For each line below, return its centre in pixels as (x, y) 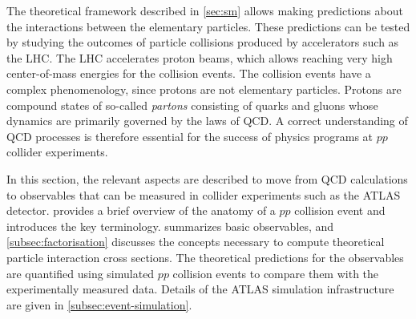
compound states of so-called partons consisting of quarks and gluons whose (192, 105)
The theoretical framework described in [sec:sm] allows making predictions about (205, 10)
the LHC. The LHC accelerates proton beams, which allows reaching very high (200, 57)
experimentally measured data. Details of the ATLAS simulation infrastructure (200, 289)
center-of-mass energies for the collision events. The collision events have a (189, 73)
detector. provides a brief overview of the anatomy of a (141, 210)
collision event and (340, 210)
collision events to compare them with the (276, 273)
